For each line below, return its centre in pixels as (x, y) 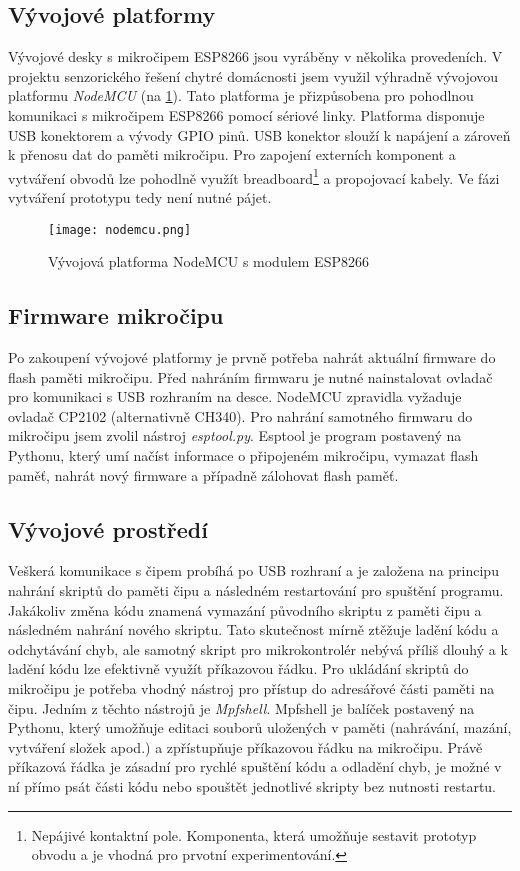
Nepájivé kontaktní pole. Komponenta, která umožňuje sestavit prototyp (254, 834)
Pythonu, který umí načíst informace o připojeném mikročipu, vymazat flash (243, 455)
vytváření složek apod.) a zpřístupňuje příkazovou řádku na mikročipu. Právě (245, 746)
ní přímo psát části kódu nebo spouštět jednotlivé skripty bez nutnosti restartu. (252, 785)
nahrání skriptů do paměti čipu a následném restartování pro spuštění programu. (256, 590)
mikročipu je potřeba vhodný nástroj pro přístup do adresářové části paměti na (251, 687)
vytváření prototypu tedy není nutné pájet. (140, 197)
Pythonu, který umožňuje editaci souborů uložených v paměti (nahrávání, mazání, (260, 727)
